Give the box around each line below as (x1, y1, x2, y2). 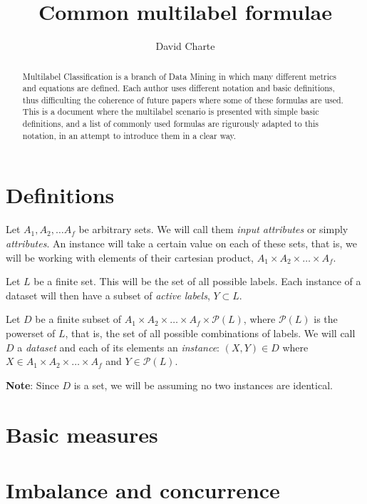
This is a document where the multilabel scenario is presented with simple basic (22, 106, 319, 118)
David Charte (155, 38, 215, 53)
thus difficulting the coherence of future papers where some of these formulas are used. (22, 93, 343, 106)
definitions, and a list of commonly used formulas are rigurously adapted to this (22, 118, 319, 130)
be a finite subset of (35, 312, 122, 326)
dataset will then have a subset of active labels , (6, 287, 210, 302)
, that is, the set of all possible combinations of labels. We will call (65, 325, 356, 340)
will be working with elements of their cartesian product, (6, 250, 254, 264)
